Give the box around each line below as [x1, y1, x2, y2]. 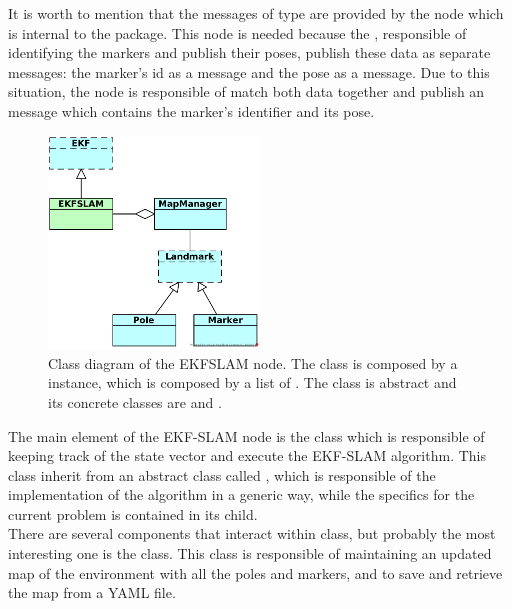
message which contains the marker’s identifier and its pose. [8, 100, 375, 121]
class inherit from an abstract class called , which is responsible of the [8, 464, 436, 485]
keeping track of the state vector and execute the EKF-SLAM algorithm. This [8, 445, 487, 466]
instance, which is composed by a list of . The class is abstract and [48, 372, 457, 393]
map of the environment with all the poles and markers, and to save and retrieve [8, 562, 503, 583]
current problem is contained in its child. [8, 503, 258, 524]
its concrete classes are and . [48, 391, 222, 412]
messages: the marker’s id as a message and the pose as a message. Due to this [8, 61, 490, 82]
